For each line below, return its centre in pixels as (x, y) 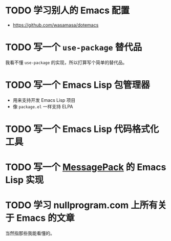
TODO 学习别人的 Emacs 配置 (68, 10)
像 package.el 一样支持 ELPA (43, 106)
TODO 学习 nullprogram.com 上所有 (81, 205)
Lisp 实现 (25, 180)
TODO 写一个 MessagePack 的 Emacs (86, 167)
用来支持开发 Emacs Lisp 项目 (44, 100)
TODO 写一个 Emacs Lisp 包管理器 (78, 85)
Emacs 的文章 (46, 218)
